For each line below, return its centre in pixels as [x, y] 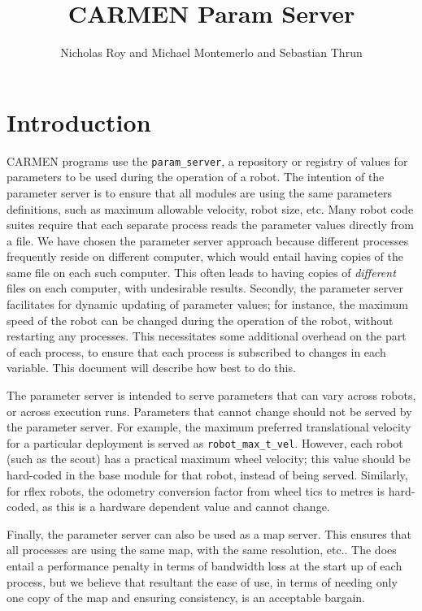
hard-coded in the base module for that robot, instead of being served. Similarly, [207, 475]
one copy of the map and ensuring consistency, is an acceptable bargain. [186, 598]
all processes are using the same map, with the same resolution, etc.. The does [202, 550]
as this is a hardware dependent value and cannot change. [186, 507]
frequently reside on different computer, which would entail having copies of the [205, 256]
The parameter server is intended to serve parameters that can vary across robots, [211, 395]
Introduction [79, 121]
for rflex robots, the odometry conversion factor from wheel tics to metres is [196, 490]
